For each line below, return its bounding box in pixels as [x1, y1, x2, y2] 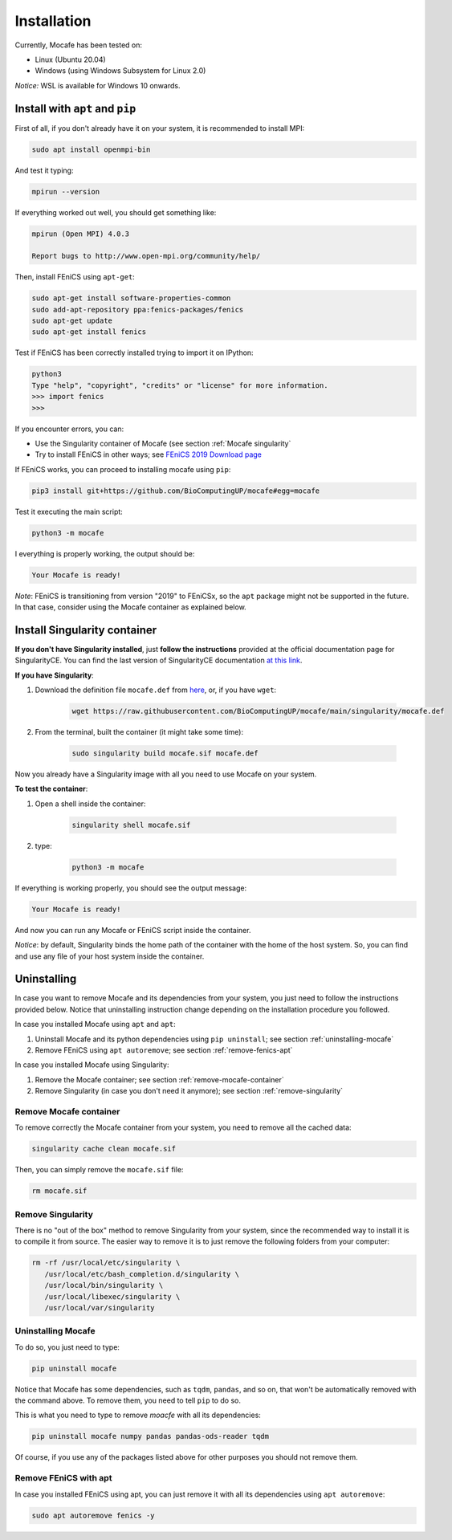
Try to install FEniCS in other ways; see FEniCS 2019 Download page [35, 450, 263, 459]
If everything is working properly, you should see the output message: [14, 883, 247, 893]
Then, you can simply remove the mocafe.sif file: [14, 1165, 184, 1175]
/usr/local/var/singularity [44, 1303, 156, 1312]
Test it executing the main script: [14, 507, 124, 516]
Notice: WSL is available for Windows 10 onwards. [14, 80, 181, 90]
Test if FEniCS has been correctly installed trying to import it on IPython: [14, 348, 254, 357]
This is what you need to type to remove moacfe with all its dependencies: [14, 1410, 261, 1420]
